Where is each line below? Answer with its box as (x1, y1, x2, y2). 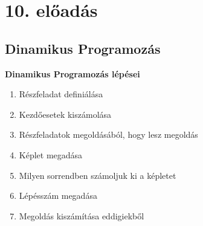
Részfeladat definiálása (19, 88, 103, 100)
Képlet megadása (19, 148, 83, 161)
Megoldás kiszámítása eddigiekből (19, 209, 144, 222)
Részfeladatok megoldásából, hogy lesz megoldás (19, 128, 198, 141)
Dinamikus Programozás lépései (5, 67, 140, 80)
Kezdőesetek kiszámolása (19, 108, 112, 120)
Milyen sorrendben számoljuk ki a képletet (19, 169, 176, 181)
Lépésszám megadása (19, 189, 97, 202)
